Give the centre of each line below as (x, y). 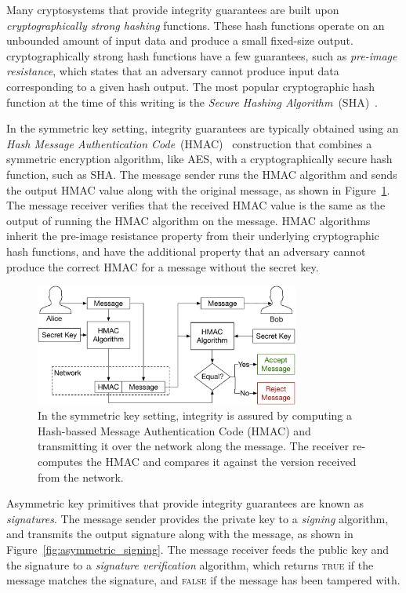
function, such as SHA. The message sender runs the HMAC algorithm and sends (202, 174)
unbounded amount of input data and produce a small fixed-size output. (180, 40)
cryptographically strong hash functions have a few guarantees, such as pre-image (202, 55)
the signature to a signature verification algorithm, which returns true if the (190, 564)
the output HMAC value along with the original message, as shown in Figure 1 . (198, 189)
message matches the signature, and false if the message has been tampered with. (203, 580)
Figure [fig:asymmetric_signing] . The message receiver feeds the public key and (198, 549)
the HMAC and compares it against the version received (221, 462)
